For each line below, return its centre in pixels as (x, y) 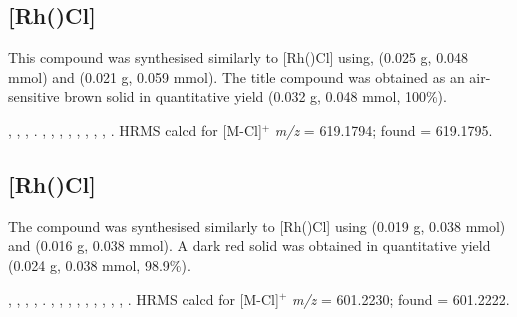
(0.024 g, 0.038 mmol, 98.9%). (99, 264)
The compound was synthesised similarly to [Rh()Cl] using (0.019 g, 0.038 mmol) (257, 225)
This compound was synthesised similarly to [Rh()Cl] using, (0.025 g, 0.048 (238, 57)
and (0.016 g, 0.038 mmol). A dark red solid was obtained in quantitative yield (249, 245)
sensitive (34, 96)
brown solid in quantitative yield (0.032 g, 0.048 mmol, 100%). (255, 96)
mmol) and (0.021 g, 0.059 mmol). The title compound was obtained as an (236, 76)
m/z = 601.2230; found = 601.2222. (400, 298)
